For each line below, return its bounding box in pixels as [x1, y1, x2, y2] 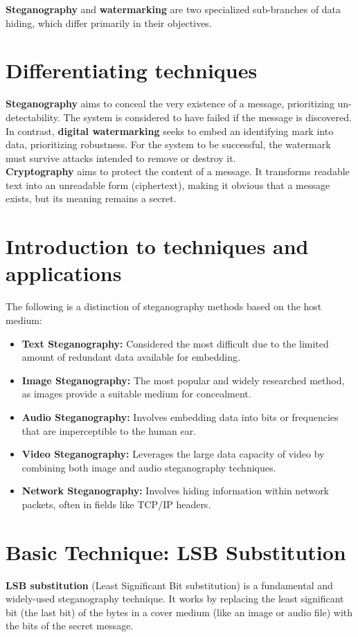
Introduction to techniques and [6, 232, 309, 260]
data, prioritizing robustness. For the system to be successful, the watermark [6, 137, 331, 152]
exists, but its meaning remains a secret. [6, 191, 177, 206]
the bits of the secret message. [6, 618, 134, 633]
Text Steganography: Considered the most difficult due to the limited [21, 336, 329, 350]
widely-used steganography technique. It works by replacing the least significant [6, 591, 344, 606]
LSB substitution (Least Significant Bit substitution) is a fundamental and [6, 577, 333, 592]
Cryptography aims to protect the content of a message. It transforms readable [6, 164, 350, 179]
